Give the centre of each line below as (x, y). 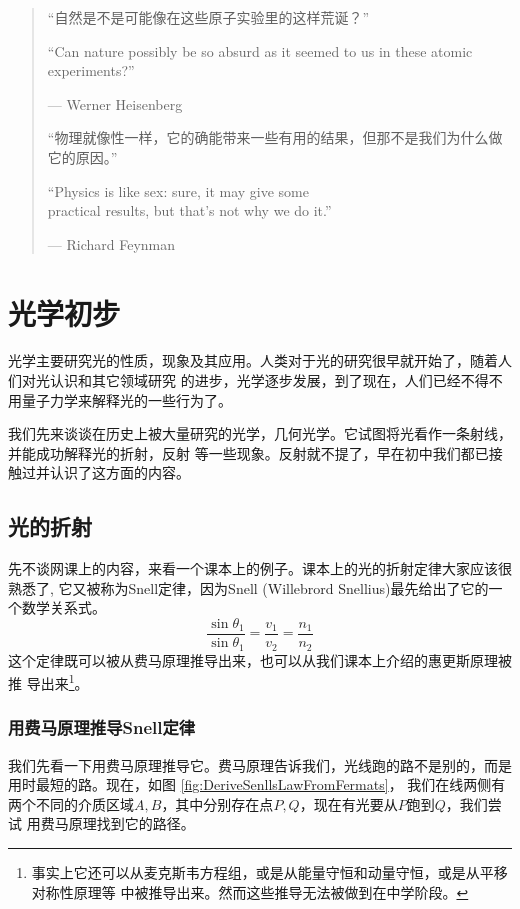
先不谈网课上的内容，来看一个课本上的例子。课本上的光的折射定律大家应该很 (260, 568)
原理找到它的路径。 (131, 823)
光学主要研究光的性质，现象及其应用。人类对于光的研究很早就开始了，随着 (253, 360)
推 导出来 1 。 (48, 681)
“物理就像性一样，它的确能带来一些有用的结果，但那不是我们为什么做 (275, 137)
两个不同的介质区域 (71, 803)
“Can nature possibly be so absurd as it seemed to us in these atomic (260, 50)
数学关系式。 (63, 607)
